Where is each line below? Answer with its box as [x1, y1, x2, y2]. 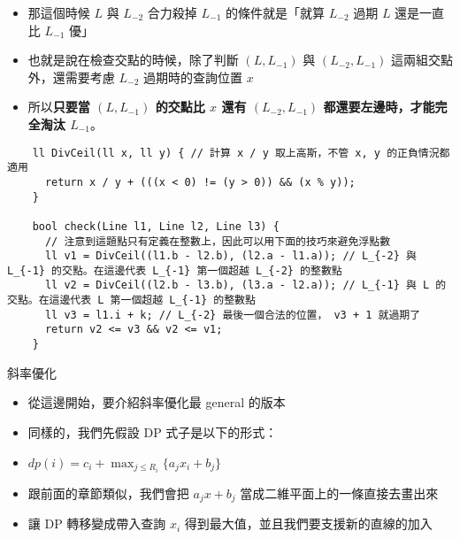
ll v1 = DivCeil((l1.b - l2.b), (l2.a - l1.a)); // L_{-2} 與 [44, 250, 417, 263]
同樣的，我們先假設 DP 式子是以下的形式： [27, 422, 278, 441]
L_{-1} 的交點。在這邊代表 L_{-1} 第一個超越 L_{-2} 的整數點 [7, 264, 342, 277]
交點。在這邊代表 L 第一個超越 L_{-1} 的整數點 [7, 294, 256, 307]
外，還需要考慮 [27, 67, 115, 86]
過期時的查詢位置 [142, 67, 242, 86]
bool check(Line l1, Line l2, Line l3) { [32, 219, 280, 233]
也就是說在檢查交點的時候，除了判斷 [27, 50, 239, 69]
